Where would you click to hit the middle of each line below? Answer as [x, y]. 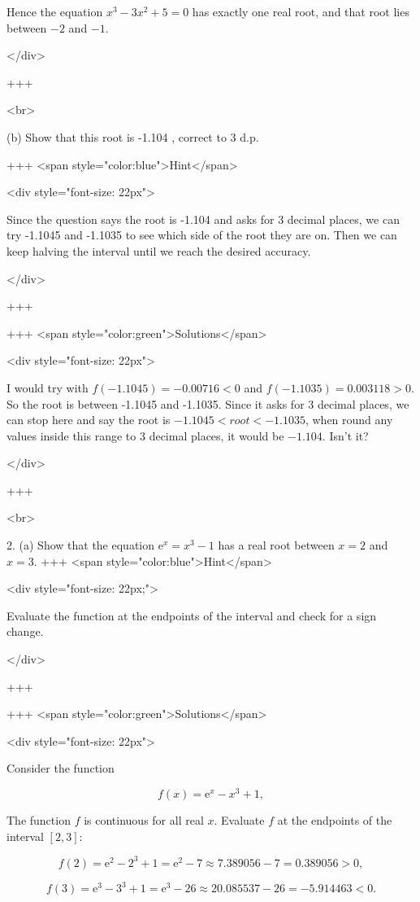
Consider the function [61, 768]
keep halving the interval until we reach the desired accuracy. [159, 250]
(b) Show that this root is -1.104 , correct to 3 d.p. [133, 136]
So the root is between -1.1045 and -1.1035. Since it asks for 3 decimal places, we [208, 403]
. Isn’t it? [345, 435]
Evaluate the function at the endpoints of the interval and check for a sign [192, 615]
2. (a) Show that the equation [81, 545]
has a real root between [276, 545]
